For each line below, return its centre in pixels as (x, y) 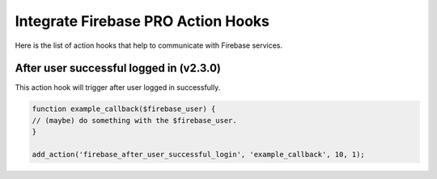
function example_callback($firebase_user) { (124, 109)
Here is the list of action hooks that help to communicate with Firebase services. (149, 45)
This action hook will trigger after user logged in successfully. (118, 87)
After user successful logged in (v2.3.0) (118, 68)
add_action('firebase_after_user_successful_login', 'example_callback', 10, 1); (199, 154)
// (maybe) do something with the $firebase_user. (135, 120)
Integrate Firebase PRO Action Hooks (142, 21)
